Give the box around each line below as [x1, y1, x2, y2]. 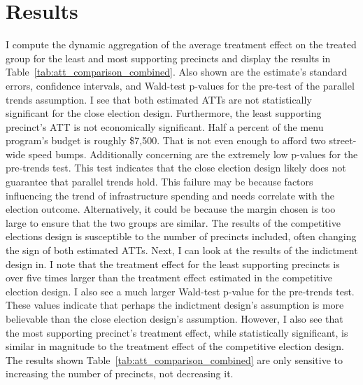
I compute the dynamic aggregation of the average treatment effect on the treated [6, 37, 357, 52]
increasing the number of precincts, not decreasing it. [6, 366, 234, 381]
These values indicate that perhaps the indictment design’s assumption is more [6, 297, 344, 312]
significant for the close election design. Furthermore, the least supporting [6, 106, 322, 120]
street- [329, 133, 357, 148]
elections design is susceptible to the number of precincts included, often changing [6, 229, 357, 244]
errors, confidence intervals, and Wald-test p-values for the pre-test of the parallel [6, 78, 355, 92]
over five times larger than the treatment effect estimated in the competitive [6, 270, 332, 285]
